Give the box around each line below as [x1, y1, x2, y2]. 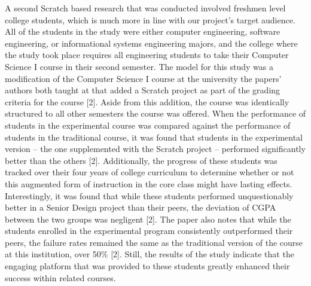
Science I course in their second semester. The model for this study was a [5, 60, 274, 72]
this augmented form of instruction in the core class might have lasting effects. [5, 177, 292, 190]
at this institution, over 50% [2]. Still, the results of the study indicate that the [5, 248, 294, 260]
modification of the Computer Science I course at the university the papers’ [5, 72, 282, 84]
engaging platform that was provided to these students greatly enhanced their [5, 260, 290, 272]
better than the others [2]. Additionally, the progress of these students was [5, 154, 278, 166]
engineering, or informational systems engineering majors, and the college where [5, 36, 298, 49]
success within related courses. [5, 271, 116, 284]
